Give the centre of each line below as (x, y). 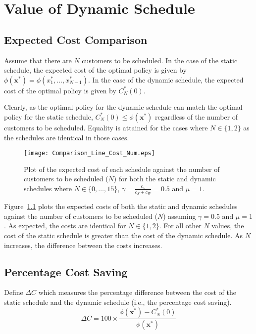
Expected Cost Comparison (76, 39)
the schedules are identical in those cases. (67, 137)
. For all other (180, 226)
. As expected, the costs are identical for (65, 226)
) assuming (179, 216)
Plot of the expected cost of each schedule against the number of (122, 169)
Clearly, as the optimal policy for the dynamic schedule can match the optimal (123, 107)
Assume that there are (38, 60)
